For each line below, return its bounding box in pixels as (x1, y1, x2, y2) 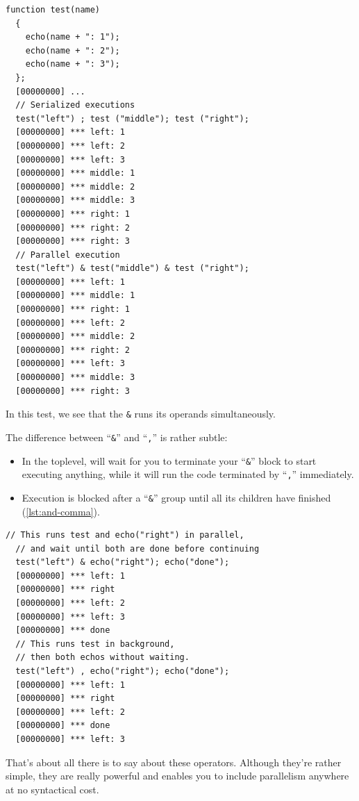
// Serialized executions (15, 100, 135, 110)
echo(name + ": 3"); (25, 59, 120, 69)
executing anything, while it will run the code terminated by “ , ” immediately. (22, 467, 354, 481)
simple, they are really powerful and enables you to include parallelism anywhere (6, 768, 349, 783)
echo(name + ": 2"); (25, 45, 120, 56)
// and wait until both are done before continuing (15, 543, 260, 554)
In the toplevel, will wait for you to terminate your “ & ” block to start (22, 453, 317, 468)
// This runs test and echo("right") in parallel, (6, 530, 244, 540)
